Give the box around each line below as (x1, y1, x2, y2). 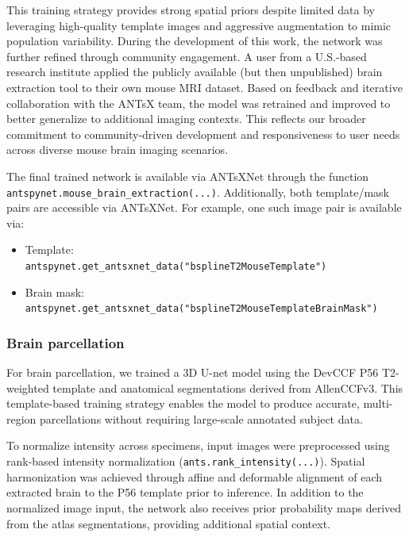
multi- (363, 395, 393, 412)
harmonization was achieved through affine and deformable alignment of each (6, 468, 383, 485)
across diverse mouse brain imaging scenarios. (6, 141, 229, 158)
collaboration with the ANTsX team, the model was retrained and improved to (6, 94, 391, 111)
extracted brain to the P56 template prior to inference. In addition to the (6, 484, 364, 501)
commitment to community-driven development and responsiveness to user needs (6, 125, 400, 142)
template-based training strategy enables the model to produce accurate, (6, 395, 360, 412)
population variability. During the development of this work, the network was (6, 33, 383, 49)
